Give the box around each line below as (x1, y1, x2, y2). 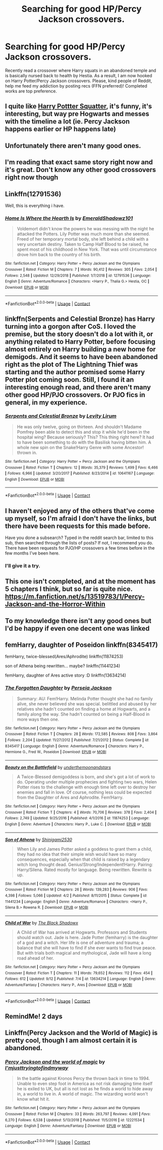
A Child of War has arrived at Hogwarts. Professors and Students (16, 929, 147, 935)
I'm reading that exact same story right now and (5, 158, 153, 166)
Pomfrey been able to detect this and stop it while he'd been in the (16, 429, 150, 435)
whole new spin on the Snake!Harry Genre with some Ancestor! (16, 444, 144, 450)
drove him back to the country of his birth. (16, 252, 101, 258)
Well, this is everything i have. (5, 203, 65, 209)
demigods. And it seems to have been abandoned (5, 352, 158, 361)
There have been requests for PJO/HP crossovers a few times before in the (5, 545, 155, 551)
